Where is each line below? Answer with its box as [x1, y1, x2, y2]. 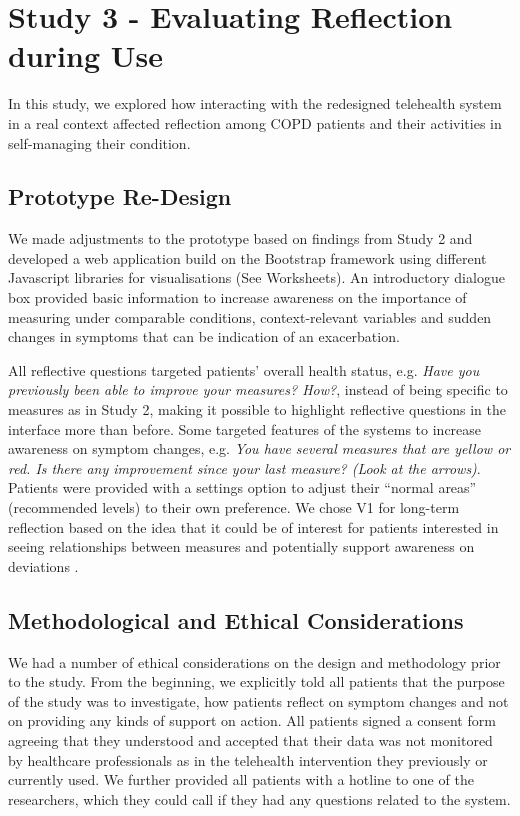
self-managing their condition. [8, 132, 191, 153]
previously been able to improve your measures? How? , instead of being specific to [8, 379, 508, 400]
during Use [8, 35, 163, 76]
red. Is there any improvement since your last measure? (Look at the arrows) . [8, 457, 481, 478]
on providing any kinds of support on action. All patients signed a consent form [8, 710, 496, 731]
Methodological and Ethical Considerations [8, 604, 464, 635]
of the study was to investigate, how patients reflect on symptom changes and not [8, 690, 509, 711]
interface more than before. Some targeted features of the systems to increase [8, 418, 482, 439]
